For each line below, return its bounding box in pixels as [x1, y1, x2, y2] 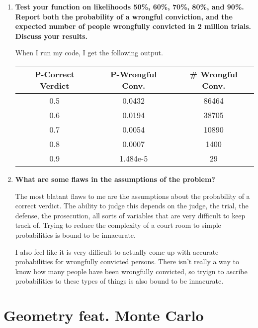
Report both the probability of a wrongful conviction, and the [15, 11, 233, 21]
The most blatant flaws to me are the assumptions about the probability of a [15, 190, 250, 201]
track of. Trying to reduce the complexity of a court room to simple [15, 220, 221, 230]
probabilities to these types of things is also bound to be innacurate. [15, 276, 224, 286]
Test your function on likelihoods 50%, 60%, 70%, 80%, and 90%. [15, 1, 244, 11]
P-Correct [34, 68, 75, 80]
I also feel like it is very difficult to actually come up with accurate [15, 246, 219, 257]
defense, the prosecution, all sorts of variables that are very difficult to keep [15, 210, 246, 220]
